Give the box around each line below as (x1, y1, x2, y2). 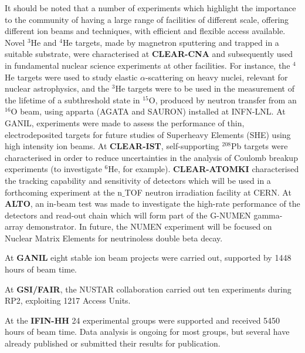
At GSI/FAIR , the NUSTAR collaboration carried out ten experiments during (5, 283, 292, 295)
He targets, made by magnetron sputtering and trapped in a (62, 36, 279, 48)
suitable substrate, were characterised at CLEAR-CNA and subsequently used (5, 48, 293, 60)
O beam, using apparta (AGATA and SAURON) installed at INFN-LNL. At (11, 105, 286, 117)
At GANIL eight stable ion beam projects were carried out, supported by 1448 (5, 251, 292, 264)
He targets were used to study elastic (5, 70, 138, 83)
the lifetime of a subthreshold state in (5, 93, 140, 106)
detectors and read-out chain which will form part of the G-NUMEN (5, 209, 251, 221)
